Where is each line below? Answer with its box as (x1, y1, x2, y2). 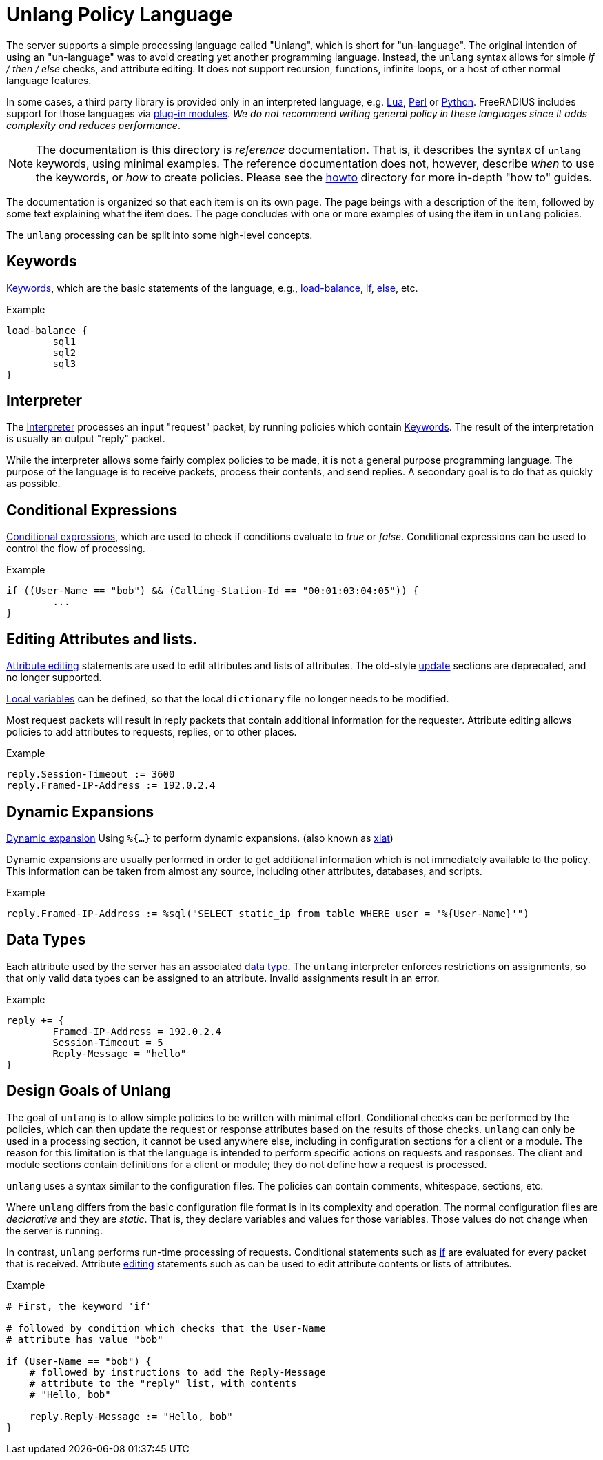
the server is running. (6, 1224, 103, 1236)
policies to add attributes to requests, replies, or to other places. (6, 726, 297, 738)
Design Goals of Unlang (6, 1082, 171, 1100)
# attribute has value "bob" (6, 1333, 163, 1345)
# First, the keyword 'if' (6, 1300, 152, 1312)
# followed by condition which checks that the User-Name (6, 1322, 326, 1334)
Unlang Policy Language (6, 3, 233, 26)
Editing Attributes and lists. (6, 630, 197, 648)
